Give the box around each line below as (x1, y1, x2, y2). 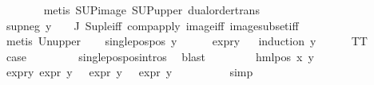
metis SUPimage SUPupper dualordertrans (43, 2, 260, 17)
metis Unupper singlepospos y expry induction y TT (6, 33, 368, 49)
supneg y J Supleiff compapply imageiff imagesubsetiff (6, 17, 299, 33)
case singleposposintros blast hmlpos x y (6, 48, 314, 64)
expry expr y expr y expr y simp (6, 64, 253, 80)
